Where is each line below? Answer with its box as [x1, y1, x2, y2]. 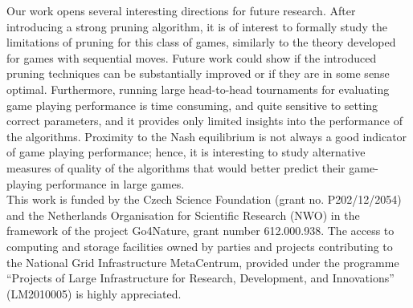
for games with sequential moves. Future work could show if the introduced [6, 49, 377, 66]
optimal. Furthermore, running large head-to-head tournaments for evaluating [6, 80, 390, 97]
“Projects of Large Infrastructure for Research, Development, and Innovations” [6, 269, 395, 286]
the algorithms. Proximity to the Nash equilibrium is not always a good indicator [6, 128, 407, 144]
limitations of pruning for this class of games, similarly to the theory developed [6, 34, 396, 51]
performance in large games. [46, 175, 185, 192]
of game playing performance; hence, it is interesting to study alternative [6, 144, 366, 160]
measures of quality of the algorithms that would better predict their [6, 159, 346, 176]
